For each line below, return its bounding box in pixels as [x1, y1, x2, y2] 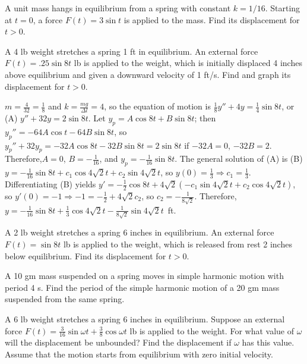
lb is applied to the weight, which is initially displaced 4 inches [74, 57, 302, 69]
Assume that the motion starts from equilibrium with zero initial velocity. [5, 347, 273, 360]
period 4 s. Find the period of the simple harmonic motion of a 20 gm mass [5, 281, 280, 293]
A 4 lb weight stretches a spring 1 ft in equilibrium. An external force [5, 45, 258, 57]
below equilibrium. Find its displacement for [5, 249, 166, 262]
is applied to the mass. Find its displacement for [124, 13, 300, 26]
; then [194, 111, 216, 124]
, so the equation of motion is [104, 100, 211, 112]
